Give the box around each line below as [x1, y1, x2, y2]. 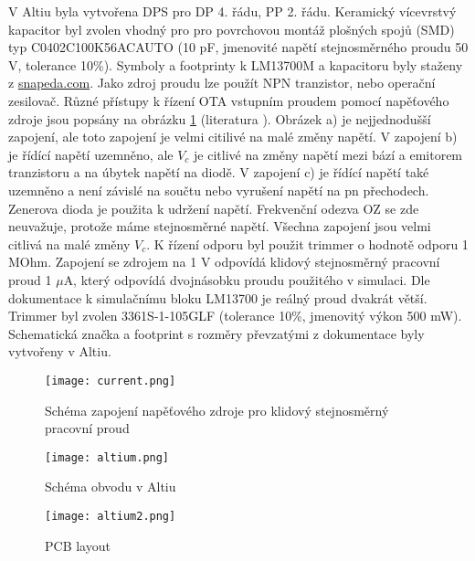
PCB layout [45, 535, 111, 555]
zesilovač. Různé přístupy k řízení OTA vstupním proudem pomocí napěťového [8, 90, 449, 110]
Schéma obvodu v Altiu [45, 477, 176, 496]
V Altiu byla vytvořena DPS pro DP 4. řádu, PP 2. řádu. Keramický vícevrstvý [8, 2, 457, 20]
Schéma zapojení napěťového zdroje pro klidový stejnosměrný [45, 400, 389, 419]
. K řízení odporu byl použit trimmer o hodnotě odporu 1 [146, 234, 469, 253]
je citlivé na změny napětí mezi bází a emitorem [194, 144, 463, 164]
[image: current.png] [45, 374, 176, 387]
